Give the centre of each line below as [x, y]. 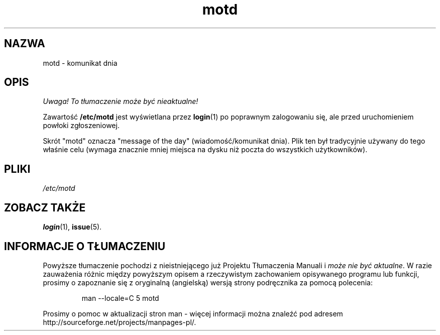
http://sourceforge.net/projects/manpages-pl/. [120, 322]
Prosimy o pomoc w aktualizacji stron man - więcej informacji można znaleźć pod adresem [193, 313]
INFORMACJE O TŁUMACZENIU [85, 246]
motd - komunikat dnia [80, 63]
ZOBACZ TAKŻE [45, 207]
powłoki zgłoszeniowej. [81, 126]
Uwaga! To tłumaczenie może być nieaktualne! [121, 101]
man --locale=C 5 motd [120, 298]
